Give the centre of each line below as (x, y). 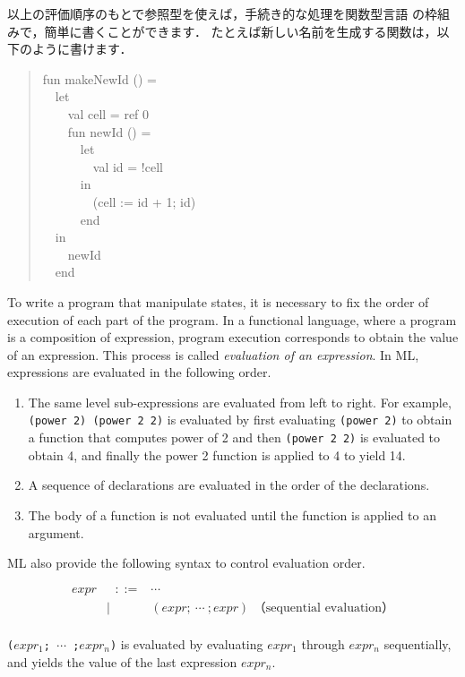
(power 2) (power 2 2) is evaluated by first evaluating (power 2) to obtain (240, 420)
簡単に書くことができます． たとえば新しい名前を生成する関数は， (241, 31)
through (323, 643)
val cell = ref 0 (108, 113)
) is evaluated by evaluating (186, 643)
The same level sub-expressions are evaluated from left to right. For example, (240, 402)
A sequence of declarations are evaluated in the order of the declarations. (229, 485)
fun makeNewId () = (99, 78)
